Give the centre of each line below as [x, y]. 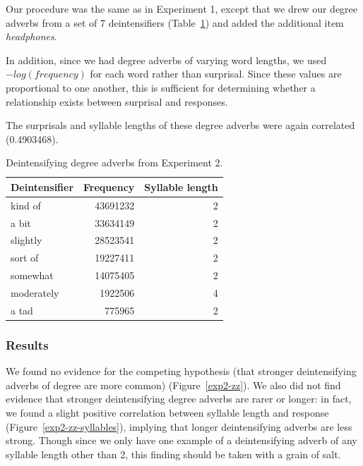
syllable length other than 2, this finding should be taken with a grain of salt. [173, 454]
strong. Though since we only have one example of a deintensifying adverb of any [181, 440]
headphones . [31, 36]
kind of [26, 205]
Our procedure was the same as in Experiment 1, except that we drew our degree [182, 8]
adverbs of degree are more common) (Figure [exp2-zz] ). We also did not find [173, 385]
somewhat [32, 275]
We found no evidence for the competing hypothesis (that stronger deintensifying [181, 371]
